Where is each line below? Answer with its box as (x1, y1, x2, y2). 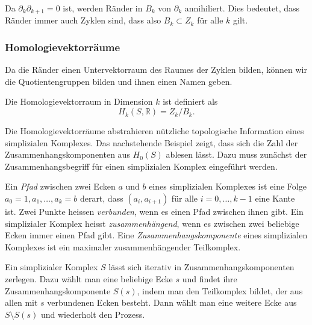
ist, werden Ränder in (63, 2, 143, 14)
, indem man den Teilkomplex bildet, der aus (137, 284, 303, 297)
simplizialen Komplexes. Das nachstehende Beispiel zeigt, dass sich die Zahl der (5, 136, 298, 149)
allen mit (5, 296, 38, 309)
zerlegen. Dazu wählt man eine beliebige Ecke (5, 272, 173, 285)
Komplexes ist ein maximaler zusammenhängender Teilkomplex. (5, 240, 241, 253)
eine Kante (255, 192, 295, 205)
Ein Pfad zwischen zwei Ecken (5, 180, 116, 193)
